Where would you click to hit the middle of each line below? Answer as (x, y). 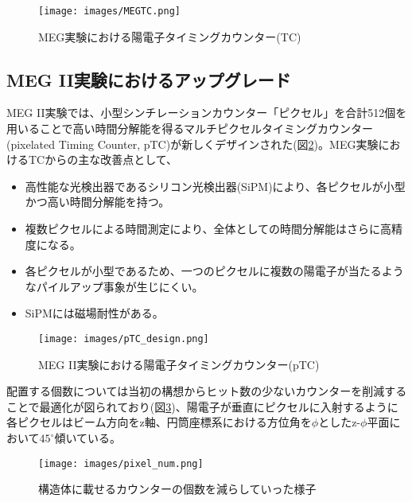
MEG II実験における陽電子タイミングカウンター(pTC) (179, 364)
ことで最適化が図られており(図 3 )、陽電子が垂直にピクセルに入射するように (202, 406)
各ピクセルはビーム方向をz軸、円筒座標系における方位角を (159, 422)
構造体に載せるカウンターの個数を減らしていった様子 (177, 489)
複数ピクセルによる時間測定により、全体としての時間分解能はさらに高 (208, 229)
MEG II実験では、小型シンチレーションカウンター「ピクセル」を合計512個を (207, 113)
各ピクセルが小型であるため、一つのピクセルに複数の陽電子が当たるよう (214, 271)
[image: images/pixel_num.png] (121, 463)
